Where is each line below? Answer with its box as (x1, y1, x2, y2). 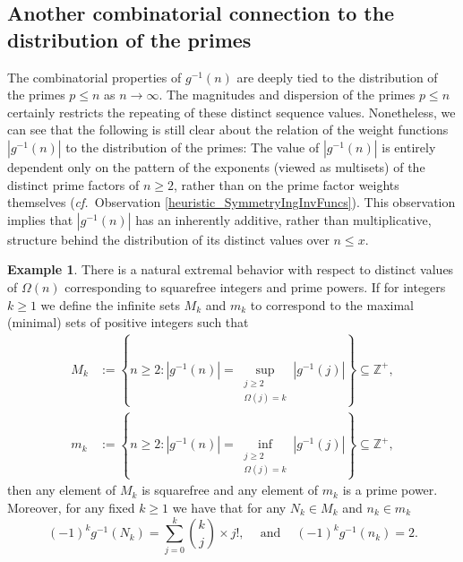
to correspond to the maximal (250, 295, 414, 314)
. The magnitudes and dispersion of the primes (159, 85, 416, 104)
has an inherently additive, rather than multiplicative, (135, 210, 432, 229)
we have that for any (172, 498, 287, 516)
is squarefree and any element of (141, 480, 319, 499)
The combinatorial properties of (7, 67, 182, 86)
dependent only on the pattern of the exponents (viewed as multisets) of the (7, 157, 425, 176)
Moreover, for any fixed (7, 498, 135, 516)
